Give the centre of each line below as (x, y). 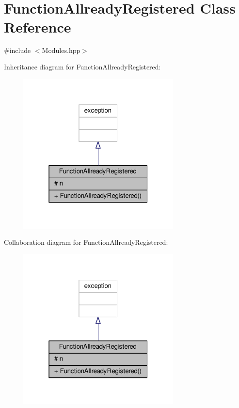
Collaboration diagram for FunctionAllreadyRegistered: (86, 242)
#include (17, 50)
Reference (38, 27)
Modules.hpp (61, 50)
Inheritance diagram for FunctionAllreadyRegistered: (82, 66)
